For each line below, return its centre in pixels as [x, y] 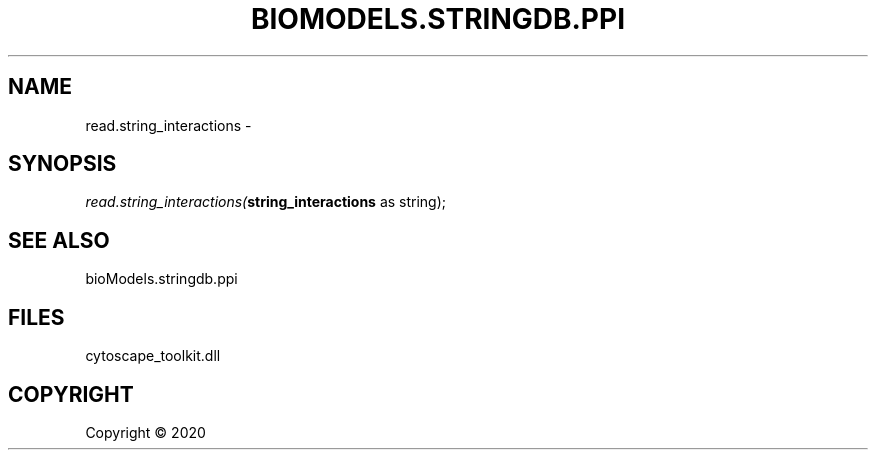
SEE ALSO [59, 240]
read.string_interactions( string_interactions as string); [266, 202]
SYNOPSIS [62, 164]
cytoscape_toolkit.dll [153, 356]
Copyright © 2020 [145, 432]
